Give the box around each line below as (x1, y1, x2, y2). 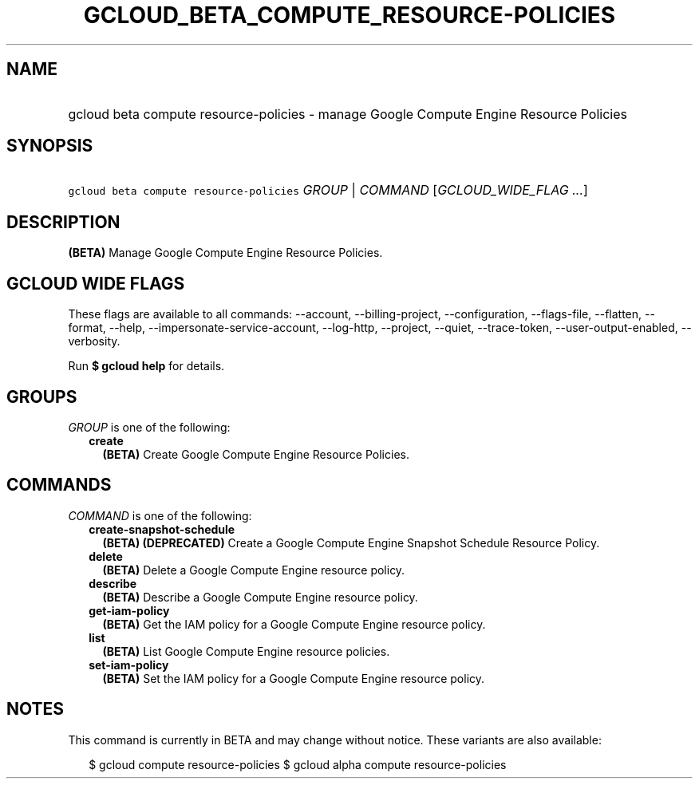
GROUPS (6, 386, 77, 407)
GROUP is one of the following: (68, 420, 231, 434)
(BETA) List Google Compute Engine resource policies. (102, 644, 390, 658)
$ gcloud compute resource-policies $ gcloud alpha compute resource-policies (89, 757, 507, 771)
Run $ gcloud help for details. (68, 359, 225, 373)
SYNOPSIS (6, 136, 93, 156)
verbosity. (68, 334, 120, 349)
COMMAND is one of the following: (68, 508, 252, 523)
